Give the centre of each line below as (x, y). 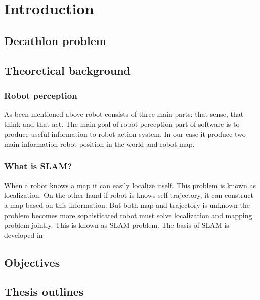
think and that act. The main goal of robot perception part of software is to (122, 124)
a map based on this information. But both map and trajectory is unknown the (127, 205)
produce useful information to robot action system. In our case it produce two (125, 134)
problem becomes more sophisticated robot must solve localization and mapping (128, 215)
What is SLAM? (38, 166)
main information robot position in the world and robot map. (99, 143)
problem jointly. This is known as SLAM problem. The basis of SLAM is (117, 225)
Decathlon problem (55, 40)
